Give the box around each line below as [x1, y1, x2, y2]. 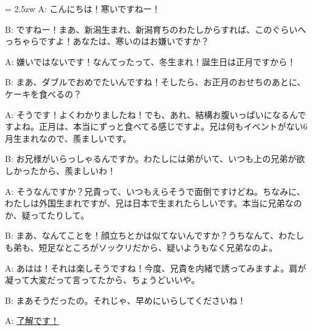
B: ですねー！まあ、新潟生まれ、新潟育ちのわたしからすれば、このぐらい [5, 23, 298, 35]
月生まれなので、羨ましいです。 [5, 132, 132, 144]
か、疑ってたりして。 [5, 208, 90, 221]
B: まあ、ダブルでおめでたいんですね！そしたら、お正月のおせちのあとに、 [5, 75, 306, 88]
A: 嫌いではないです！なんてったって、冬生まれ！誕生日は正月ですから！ [5, 55, 296, 68]
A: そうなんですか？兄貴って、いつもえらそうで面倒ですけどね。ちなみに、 [5, 184, 305, 197]
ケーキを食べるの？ [5, 87, 82, 100]
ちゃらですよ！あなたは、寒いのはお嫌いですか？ [13, 35, 210, 47]
